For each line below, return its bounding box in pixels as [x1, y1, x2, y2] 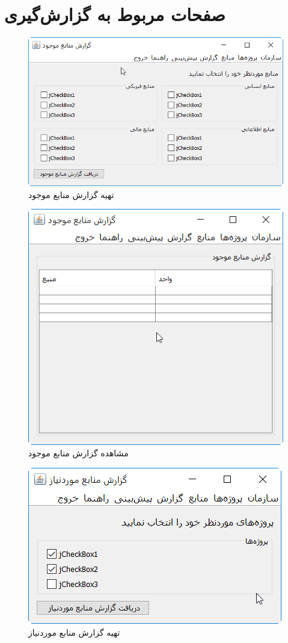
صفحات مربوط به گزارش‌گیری [4, 2, 225, 26]
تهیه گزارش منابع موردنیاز [28, 626, 120, 638]
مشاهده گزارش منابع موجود [28, 447, 129, 459]
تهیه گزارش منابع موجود [28, 188, 114, 200]
